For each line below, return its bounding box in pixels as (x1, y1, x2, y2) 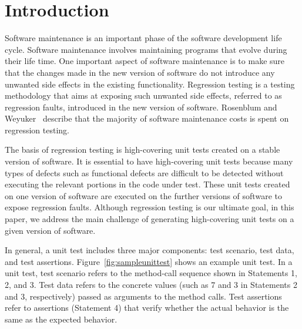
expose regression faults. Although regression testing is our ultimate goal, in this (5, 201, 294, 213)
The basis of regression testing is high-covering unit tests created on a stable (5, 143, 280, 156)
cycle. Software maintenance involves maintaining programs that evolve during (5, 43, 287, 55)
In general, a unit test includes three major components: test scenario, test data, (5, 244, 294, 256)
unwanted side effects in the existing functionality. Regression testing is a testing (5, 78, 295, 90)
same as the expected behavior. (5, 313, 118, 325)
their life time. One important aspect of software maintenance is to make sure (5, 55, 285, 67)
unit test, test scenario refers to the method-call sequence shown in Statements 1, (5, 267, 297, 279)
